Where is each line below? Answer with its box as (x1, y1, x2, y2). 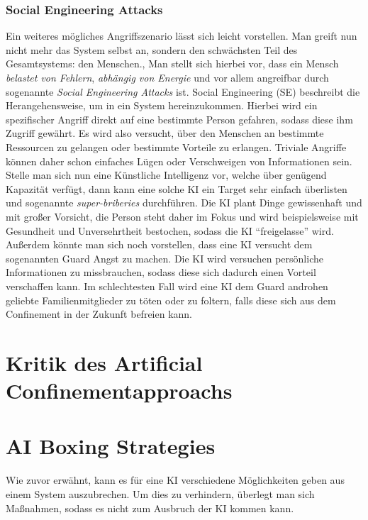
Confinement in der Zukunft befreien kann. (6, 306, 193, 321)
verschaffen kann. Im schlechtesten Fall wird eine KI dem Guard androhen (6, 278, 328, 293)
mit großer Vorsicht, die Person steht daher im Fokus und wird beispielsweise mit (6, 209, 359, 223)
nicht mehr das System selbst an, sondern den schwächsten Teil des (6, 42, 298, 57)
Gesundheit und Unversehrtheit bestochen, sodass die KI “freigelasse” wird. (6, 223, 334, 238)
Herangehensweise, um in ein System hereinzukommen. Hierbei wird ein (6, 98, 318, 113)
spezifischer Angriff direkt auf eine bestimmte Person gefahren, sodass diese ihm (6, 111, 353, 126)
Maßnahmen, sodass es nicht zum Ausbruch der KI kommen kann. (6, 500, 294, 515)
